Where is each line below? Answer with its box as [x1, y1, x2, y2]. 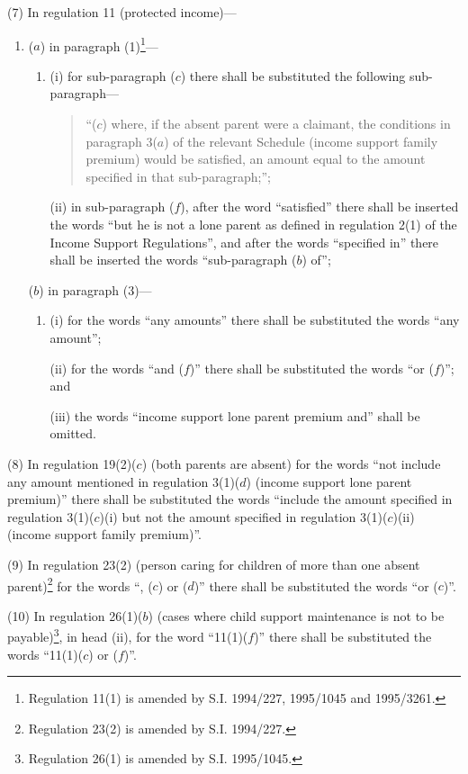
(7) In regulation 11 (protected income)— [7, 3, 237, 21]
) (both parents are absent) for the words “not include [141, 454, 441, 472]
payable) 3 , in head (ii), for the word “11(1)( [7, 625, 248, 645]
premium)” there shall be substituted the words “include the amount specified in [7, 490, 453, 508]
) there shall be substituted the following [180, 66, 406, 85]
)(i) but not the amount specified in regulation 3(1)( [99, 507, 388, 526]
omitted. [49, 424, 96, 443]
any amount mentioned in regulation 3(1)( [7, 472, 240, 490]
